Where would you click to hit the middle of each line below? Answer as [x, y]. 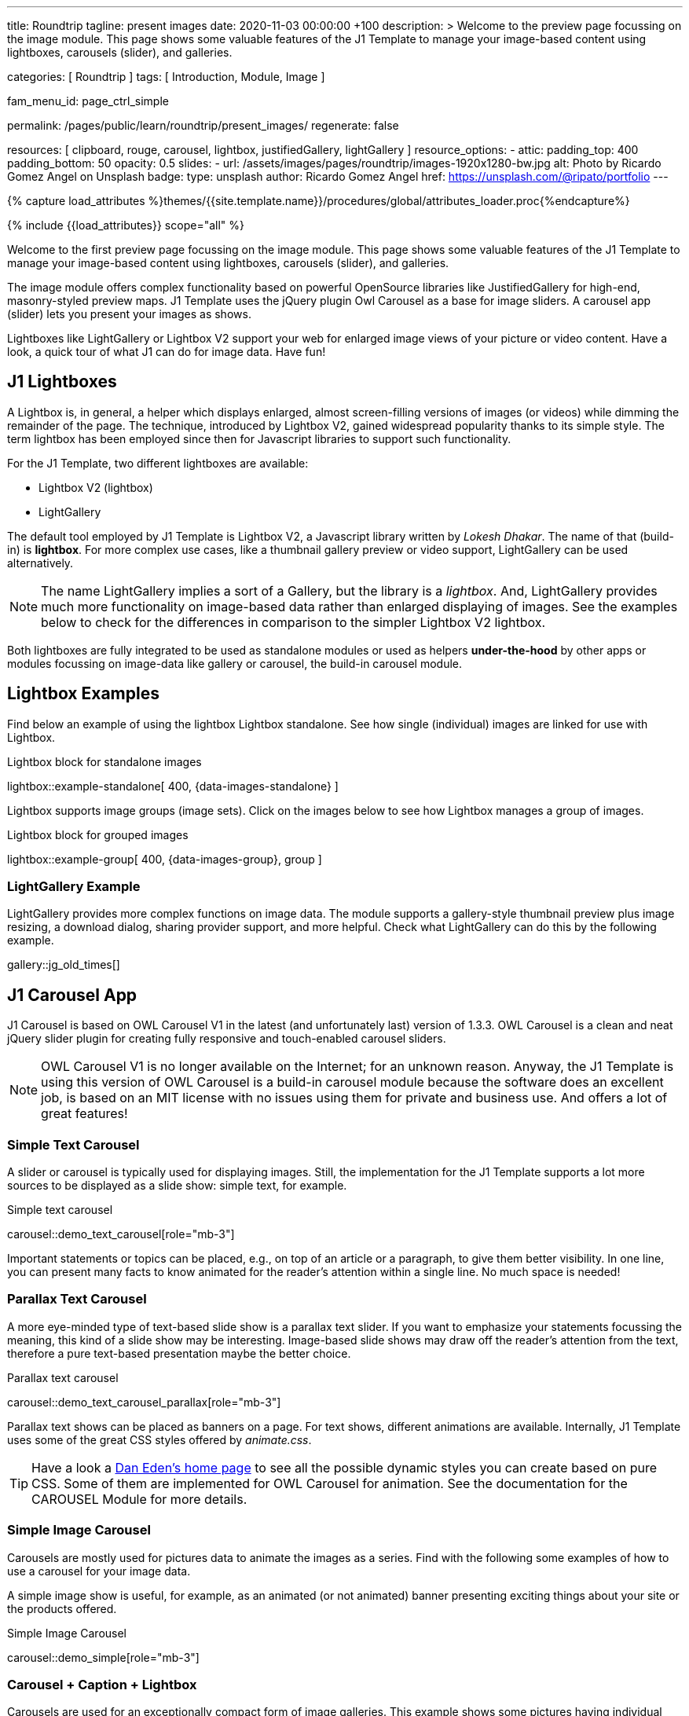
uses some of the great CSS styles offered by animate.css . [159, 1439]
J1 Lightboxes [62, 382]
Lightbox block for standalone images [104, 761]
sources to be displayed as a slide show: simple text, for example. [177, 1186]
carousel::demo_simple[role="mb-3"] [103, 1657]
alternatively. [40, 563]
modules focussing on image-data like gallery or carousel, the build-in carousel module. [235, 663]
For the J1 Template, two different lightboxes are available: [158, 463]
